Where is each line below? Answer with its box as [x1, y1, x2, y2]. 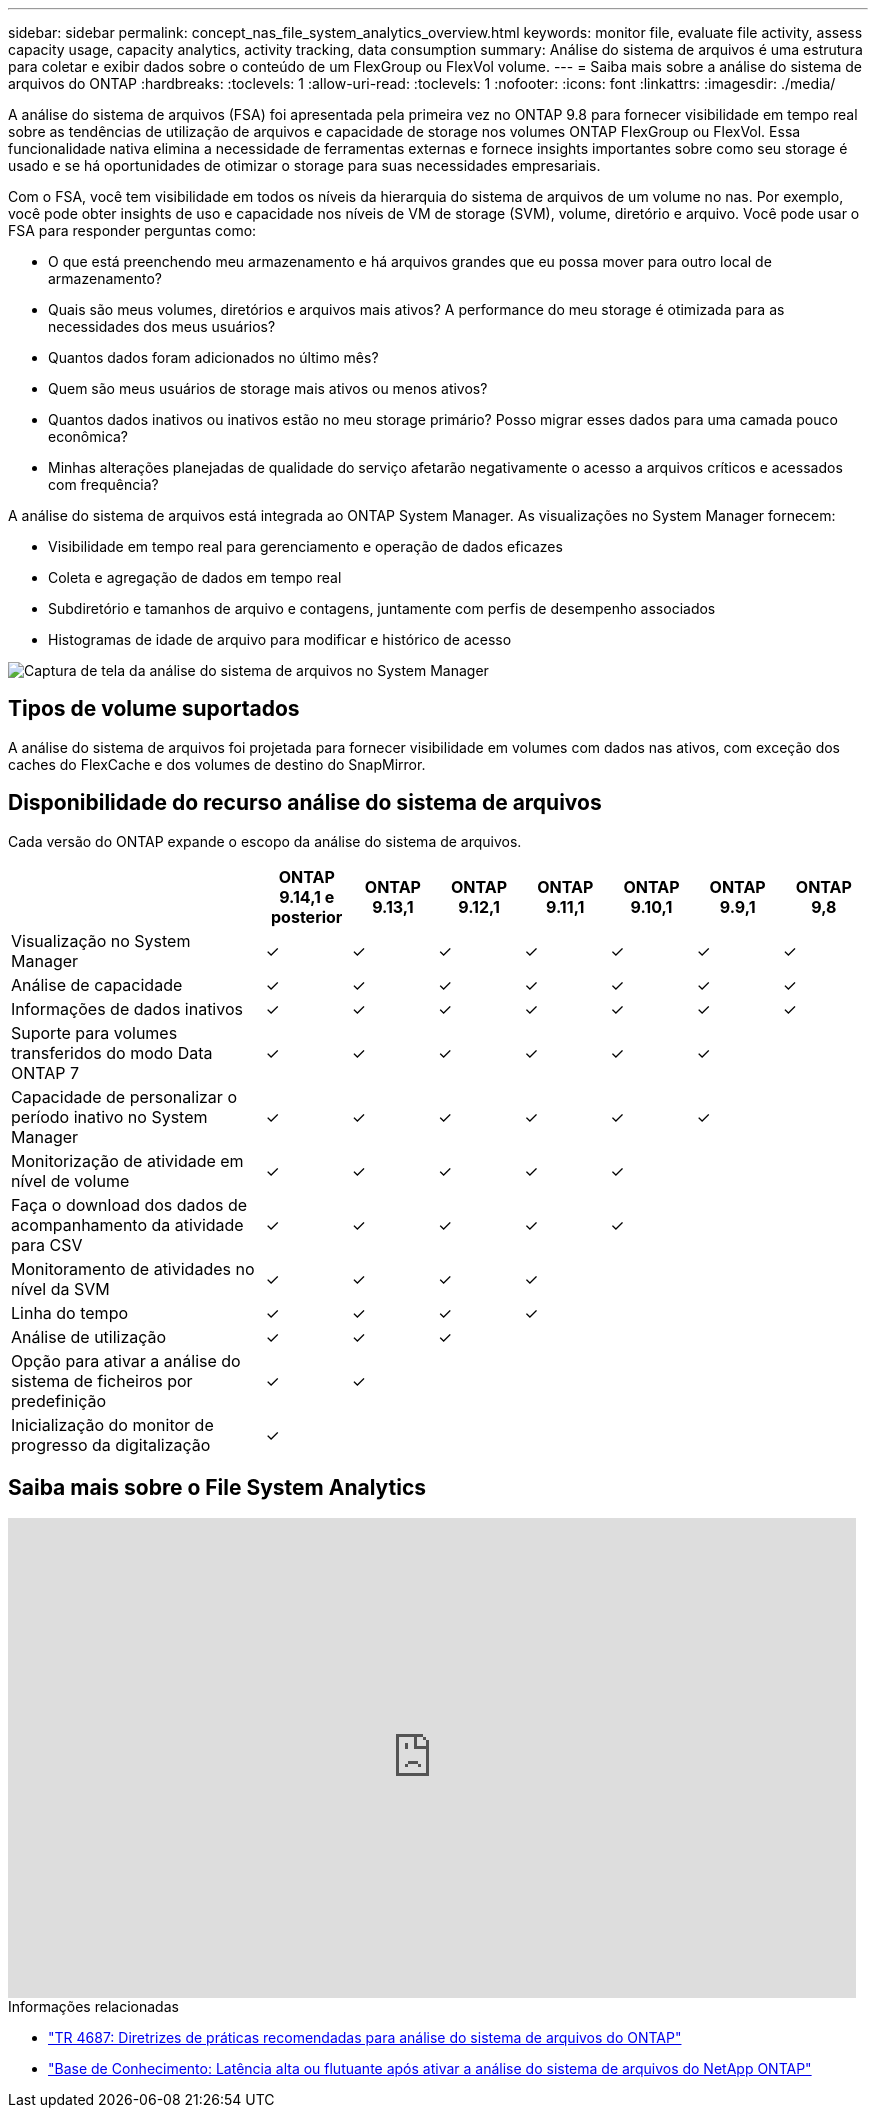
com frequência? [48, 476, 159, 493]
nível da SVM [11, 1278, 110, 1299]
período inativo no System [11, 1106, 208, 1127]
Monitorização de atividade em [11, 1150, 244, 1171]
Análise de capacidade [11, 974, 183, 995]
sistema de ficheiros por [11, 1370, 193, 1391]
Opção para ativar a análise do [11, 1350, 241, 1371]
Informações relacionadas [8, 1997, 179, 2015]
